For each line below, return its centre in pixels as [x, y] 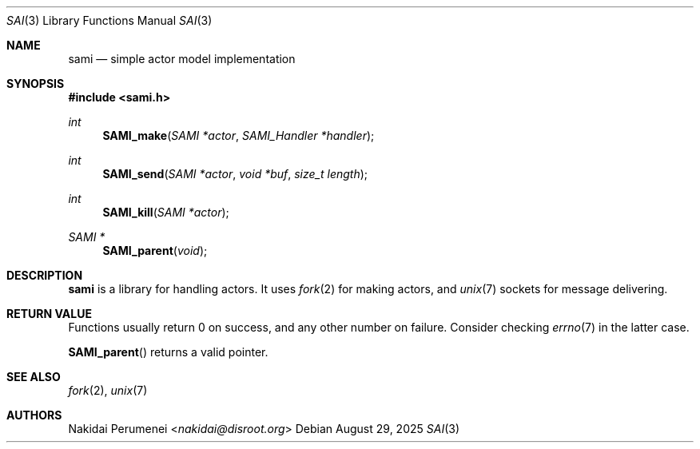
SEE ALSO [34, 377]
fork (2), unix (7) [108, 390]
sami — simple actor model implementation [182, 59]
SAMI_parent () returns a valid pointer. [168, 352]
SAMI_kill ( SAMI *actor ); [166, 212]
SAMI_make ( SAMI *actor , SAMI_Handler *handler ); [239, 135]
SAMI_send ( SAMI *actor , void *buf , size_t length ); [235, 174]
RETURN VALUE [49, 314]
